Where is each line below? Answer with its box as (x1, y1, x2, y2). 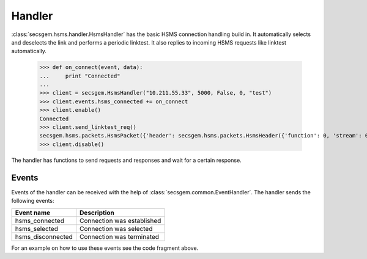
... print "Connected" (39, 72, 120, 79)
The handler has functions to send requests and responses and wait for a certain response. (11, 156, 242, 164)
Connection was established (80, 216, 161, 225)
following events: (11, 197, 54, 205)
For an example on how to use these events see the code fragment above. (11, 244, 199, 252)
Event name (15, 208, 51, 217)
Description (80, 208, 114, 217)
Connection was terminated (80, 232, 159, 241)
